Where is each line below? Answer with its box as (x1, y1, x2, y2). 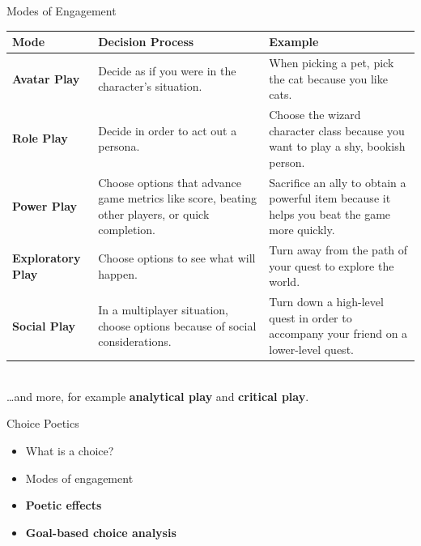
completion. (98, 221, 156, 238)
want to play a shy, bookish (269, 138, 406, 155)
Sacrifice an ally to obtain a (269, 173, 406, 190)
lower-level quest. (269, 341, 354, 358)
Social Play (12, 317, 76, 334)
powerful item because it (269, 190, 391, 207)
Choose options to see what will (98, 250, 256, 267)
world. (269, 273, 300, 290)
